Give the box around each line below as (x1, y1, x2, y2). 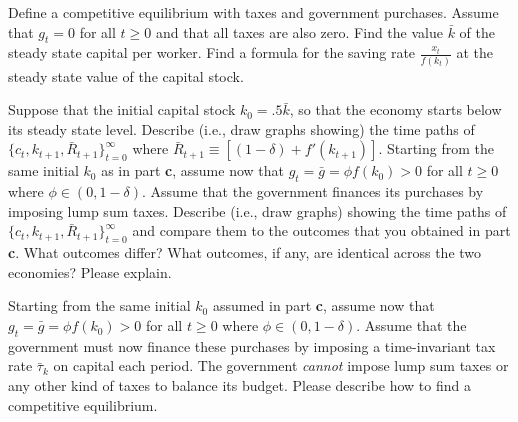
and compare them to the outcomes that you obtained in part (132, 220, 511, 241)
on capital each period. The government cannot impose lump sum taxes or (53, 355, 509, 376)
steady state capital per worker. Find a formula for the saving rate (8, 42, 416, 63)
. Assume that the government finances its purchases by (141, 181, 484, 202)
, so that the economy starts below (289, 99, 502, 120)
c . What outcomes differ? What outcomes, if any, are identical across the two (8, 242, 482, 263)
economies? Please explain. (8, 261, 172, 282)
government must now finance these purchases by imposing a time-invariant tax (8, 335, 496, 356)
